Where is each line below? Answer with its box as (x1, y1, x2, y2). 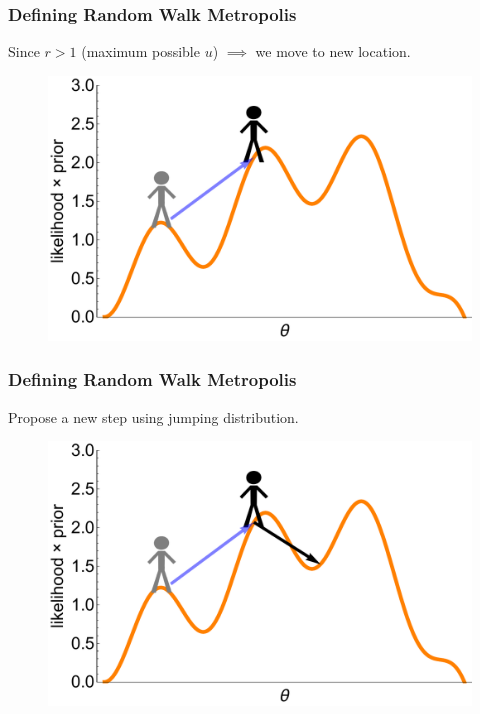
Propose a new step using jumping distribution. (8, 406, 299, 427)
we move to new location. (255, 41, 411, 62)
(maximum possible (81, 41, 200, 62)
